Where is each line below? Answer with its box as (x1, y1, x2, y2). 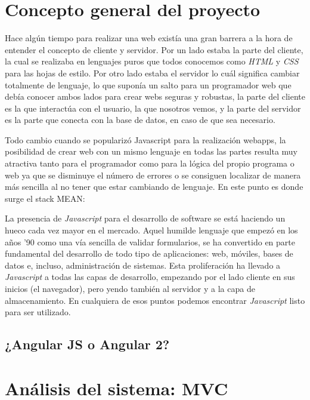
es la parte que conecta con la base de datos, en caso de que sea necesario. (5, 113, 275, 126)
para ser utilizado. (5, 306, 71, 318)
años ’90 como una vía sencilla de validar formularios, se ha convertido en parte (5, 235, 295, 248)
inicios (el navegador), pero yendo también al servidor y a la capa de (5, 282, 255, 294)
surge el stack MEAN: (5, 192, 85, 204)
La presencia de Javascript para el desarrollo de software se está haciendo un (5, 212, 286, 224)
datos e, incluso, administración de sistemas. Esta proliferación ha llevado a (5, 259, 281, 271)
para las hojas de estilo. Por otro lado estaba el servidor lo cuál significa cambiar (5, 66, 300, 79)
